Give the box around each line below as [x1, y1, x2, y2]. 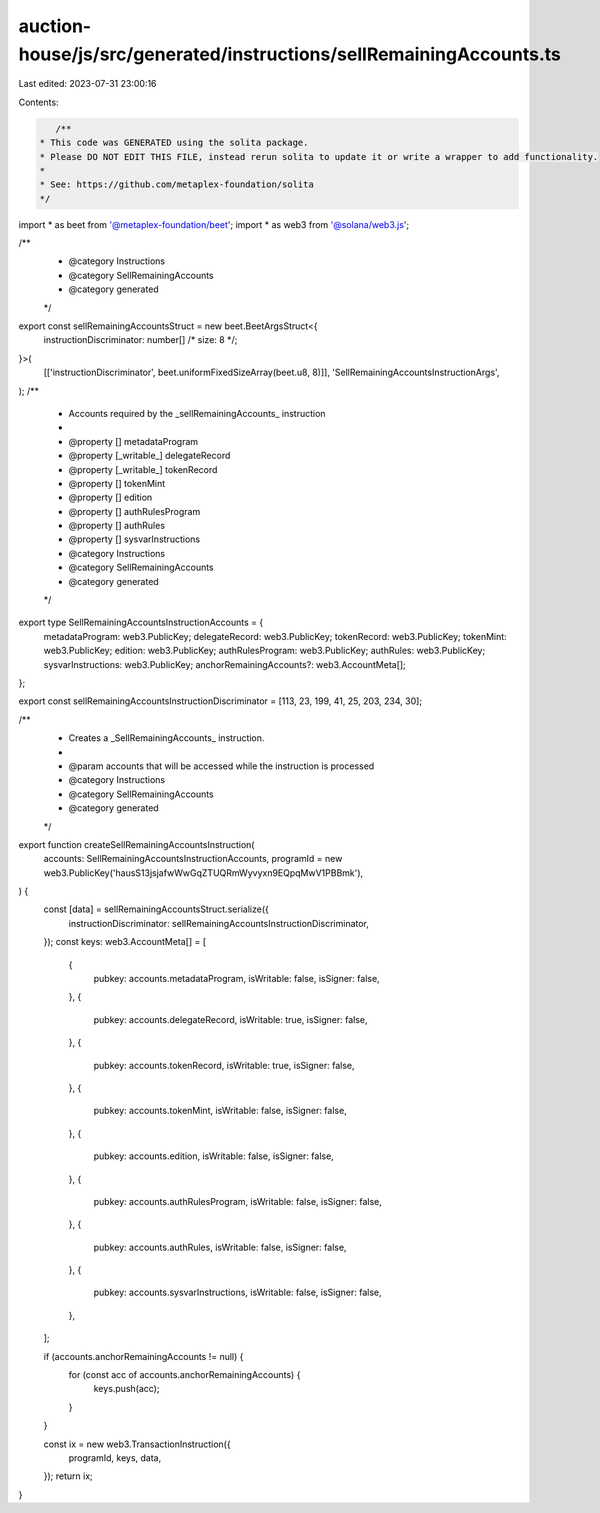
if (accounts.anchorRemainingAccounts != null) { [43, 1350, 244, 1362]
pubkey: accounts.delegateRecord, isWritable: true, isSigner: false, [93, 1013, 368, 1025]
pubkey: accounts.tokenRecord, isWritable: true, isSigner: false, [93, 1059, 355, 1071]
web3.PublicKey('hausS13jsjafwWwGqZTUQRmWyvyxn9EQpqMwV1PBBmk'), [43, 866, 364, 879]
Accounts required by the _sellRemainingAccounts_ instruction [68, 407, 326, 419]
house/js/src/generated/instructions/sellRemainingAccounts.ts [18, 43, 562, 65]
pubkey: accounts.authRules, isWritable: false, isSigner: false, [93, 1241, 347, 1253]
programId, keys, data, [68, 1452, 162, 1464]
